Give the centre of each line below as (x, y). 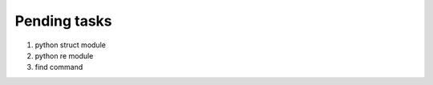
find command (59, 67)
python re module (64, 55)
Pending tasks (63, 21)
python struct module (70, 45)
